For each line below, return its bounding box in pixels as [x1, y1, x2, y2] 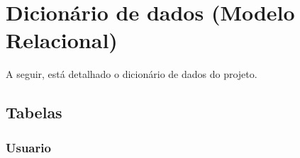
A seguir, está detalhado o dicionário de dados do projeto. [6, 67, 257, 81]
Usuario [6, 138, 51, 156]
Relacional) [6, 26, 118, 55]
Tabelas [6, 101, 62, 123]
